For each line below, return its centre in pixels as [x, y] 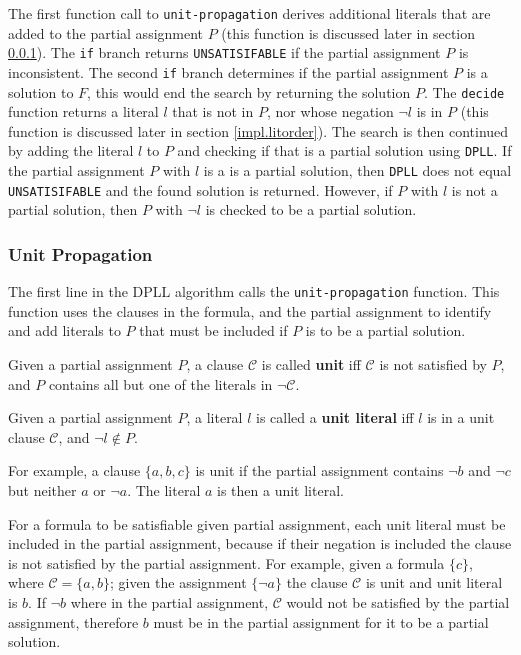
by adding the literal [71, 150]
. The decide [464, 91]
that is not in [213, 111]
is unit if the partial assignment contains [319, 470]
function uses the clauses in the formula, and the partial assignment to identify [250, 310]
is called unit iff [311, 364]
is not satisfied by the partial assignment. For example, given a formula [226, 562]
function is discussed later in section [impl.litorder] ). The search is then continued [258, 130]
